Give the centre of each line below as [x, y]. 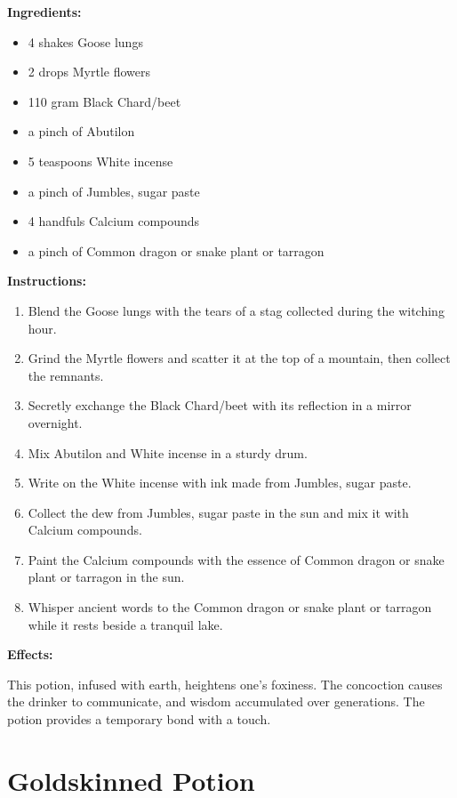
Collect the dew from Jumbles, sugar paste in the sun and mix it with [218, 512]
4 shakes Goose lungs [85, 41]
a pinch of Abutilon [81, 131]
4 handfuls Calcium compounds [114, 221]
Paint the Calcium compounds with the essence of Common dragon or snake [236, 559]
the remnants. [66, 375]
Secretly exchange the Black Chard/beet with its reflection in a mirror [220, 405]
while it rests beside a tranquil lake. [125, 624]
